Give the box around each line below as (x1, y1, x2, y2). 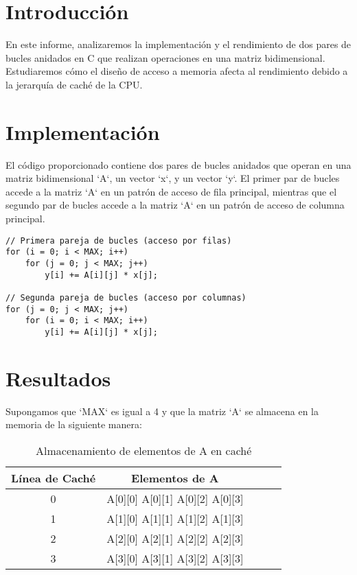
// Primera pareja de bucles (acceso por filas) (5, 235, 232, 246)
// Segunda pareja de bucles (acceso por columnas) (5, 292, 246, 303)
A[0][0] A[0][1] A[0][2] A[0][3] (106, 490, 244, 506)
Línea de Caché (11, 469, 96, 486)
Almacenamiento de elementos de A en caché (36, 442, 252, 458)
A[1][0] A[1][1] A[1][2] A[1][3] (106, 510, 244, 526)
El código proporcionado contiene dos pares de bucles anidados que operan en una (5, 157, 352, 172)
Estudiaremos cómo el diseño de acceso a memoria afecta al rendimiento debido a (5, 64, 348, 78)
